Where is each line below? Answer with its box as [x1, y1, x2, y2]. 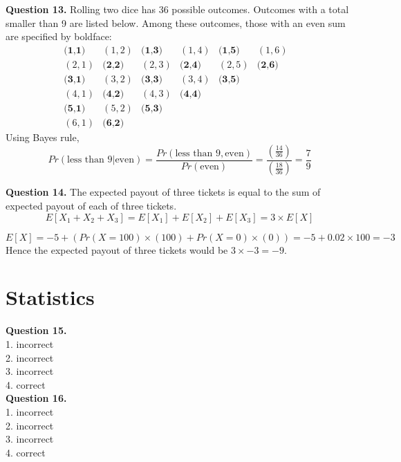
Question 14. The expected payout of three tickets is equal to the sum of [6, 185, 321, 199]
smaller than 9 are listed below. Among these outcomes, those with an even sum [6, 15, 346, 30]
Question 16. [6, 391, 67, 405]
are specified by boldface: [6, 29, 112, 44]
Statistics [6, 283, 95, 311]
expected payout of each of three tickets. [6, 198, 177, 213]
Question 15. [6, 323, 67, 338]
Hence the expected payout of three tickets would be [6, 242, 228, 257]
